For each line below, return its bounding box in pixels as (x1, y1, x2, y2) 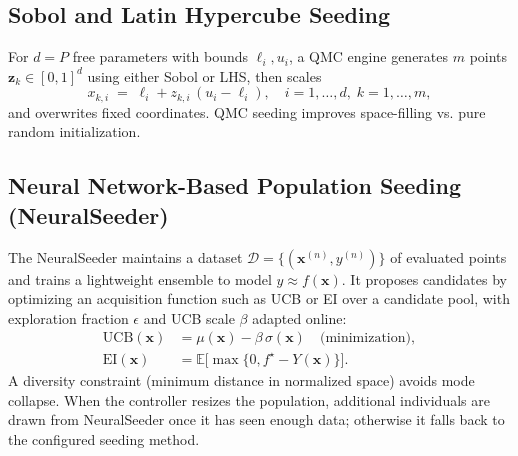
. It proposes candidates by (341, 268, 507, 289)
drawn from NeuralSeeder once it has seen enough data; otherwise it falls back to (8, 409, 505, 430)
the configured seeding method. (8, 428, 200, 449)
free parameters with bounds (72, 46, 249, 67)
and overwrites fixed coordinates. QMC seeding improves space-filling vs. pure (8, 101, 486, 122)
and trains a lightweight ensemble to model (8, 268, 272, 289)
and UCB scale (143, 307, 235, 328)
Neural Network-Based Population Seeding (8, 170, 462, 201)
